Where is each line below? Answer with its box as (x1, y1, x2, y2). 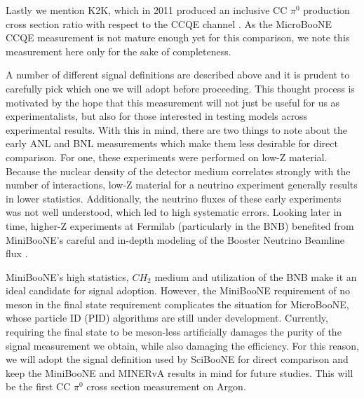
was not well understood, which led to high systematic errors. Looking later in (6, 205, 342, 219)
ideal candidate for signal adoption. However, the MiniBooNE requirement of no (6, 283, 351, 298)
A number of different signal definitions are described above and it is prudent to (6, 67, 350, 82)
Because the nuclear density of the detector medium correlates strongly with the (6, 163, 351, 178)
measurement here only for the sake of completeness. (6, 43, 231, 58)
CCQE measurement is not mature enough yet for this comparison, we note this (6, 30, 350, 45)
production (303, 3, 350, 17)
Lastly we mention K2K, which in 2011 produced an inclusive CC (6, 3, 288, 17)
